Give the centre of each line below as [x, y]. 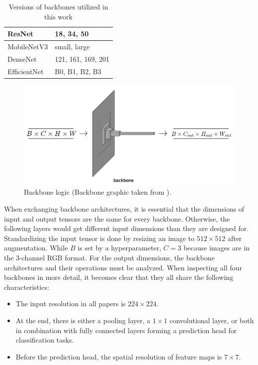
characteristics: [27, 287]
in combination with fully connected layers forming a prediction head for [126, 330]
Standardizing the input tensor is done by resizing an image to [99, 238]
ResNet [21, 34]
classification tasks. [45, 340]
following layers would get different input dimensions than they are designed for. [127, 228]
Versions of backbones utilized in [58, 6]
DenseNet [22, 59]
